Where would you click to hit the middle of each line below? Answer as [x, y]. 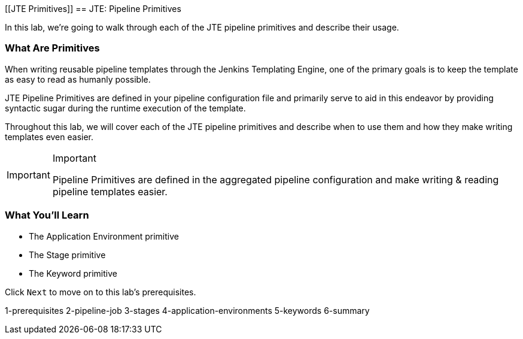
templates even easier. [49, 137]
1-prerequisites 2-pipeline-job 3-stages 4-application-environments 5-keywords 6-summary [187, 310]
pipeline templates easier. [110, 191]
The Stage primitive [67, 255]
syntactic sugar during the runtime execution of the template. [125, 108]
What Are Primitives [52, 48]
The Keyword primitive [73, 273]
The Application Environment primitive [104, 236]
